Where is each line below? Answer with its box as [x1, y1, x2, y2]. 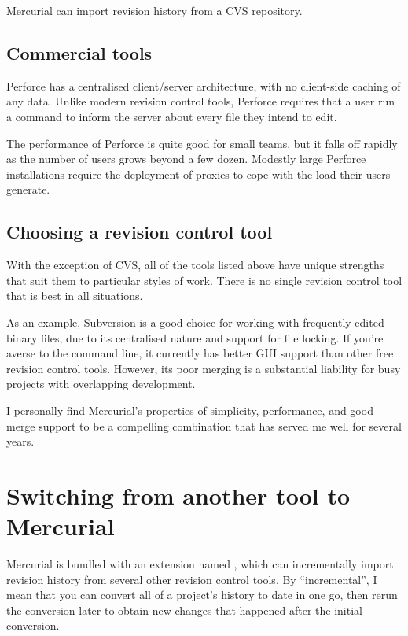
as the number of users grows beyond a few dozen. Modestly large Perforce [6, 150, 366, 167]
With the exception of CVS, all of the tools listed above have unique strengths [6, 257, 384, 273]
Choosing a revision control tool [6, 220, 273, 244]
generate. [6, 181, 50, 198]
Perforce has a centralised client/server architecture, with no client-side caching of [6, 77, 401, 94]
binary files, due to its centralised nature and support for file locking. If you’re [6, 329, 384, 346]
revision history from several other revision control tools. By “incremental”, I [6, 571, 377, 587]
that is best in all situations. [6, 287, 143, 304]
